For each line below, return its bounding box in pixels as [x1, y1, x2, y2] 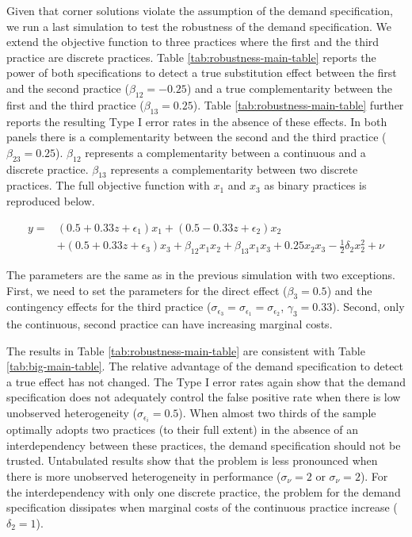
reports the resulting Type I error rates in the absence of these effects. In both [6, 113, 387, 129]
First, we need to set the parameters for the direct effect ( [6, 282, 288, 298]
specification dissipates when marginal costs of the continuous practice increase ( [6, 499, 398, 516]
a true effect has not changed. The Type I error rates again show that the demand [6, 373, 406, 389]
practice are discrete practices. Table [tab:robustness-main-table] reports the [6, 48, 376, 65]
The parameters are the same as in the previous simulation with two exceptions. [6, 266, 395, 282]
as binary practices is [264, 177, 367, 194]
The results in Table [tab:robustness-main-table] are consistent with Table [6, 342, 365, 359]
